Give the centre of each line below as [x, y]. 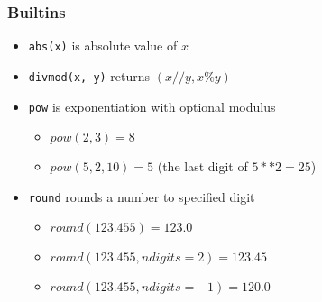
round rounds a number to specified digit [142, 196]
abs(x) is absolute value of [103, 46]
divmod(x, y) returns [89, 75]
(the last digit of [202, 166]
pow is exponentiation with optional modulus [152, 106]
